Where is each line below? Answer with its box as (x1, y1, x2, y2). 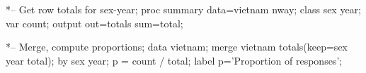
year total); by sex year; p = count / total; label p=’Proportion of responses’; (6, 53, 343, 67)
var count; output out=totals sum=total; (6, 15, 183, 30)
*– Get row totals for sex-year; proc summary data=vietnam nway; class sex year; (6, 2, 362, 16)
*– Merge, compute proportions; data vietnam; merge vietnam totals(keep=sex (6, 39, 348, 54)
